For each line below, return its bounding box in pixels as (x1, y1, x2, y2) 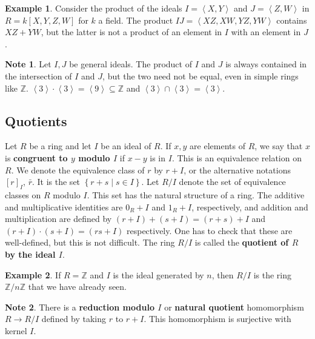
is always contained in (225, 58, 307, 70)
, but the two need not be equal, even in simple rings (102, 69, 299, 82)
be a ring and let (29, 139, 91, 152)
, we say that (254, 139, 303, 152)
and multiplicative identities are (5, 200, 123, 213)
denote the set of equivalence (179, 175, 286, 188)
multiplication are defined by (5, 212, 112, 225)
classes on (5, 188, 41, 201)
